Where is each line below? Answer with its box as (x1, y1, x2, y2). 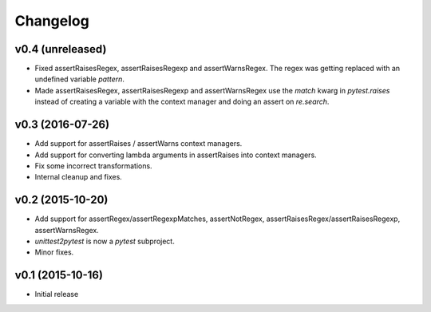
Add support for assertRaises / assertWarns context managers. (34, 139, 243, 148)
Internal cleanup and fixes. (34, 172, 123, 182)
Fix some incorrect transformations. (34, 160, 152, 171)
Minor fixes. (34, 247, 74, 257)
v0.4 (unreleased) (14, 42, 107, 56)
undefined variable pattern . (34, 74, 125, 84)
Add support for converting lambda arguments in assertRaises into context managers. (34, 150, 317, 160)
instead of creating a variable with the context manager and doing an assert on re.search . (34, 97, 330, 107)
